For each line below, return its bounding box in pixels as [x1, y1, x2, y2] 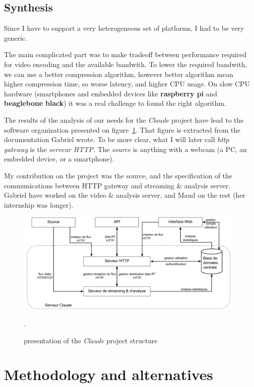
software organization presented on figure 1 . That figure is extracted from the [4, 124, 241, 135]
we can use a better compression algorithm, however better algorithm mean [4, 69, 234, 79]
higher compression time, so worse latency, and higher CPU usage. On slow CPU [4, 78, 250, 89]
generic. [4, 32, 27, 43]
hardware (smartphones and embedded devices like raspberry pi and [4, 88, 217, 98]
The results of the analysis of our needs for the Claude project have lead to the [4, 114, 244, 125]
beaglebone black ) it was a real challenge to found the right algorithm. [4, 98, 226, 108]
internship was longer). [4, 199, 73, 210]
